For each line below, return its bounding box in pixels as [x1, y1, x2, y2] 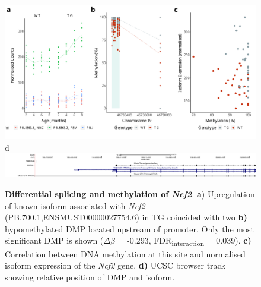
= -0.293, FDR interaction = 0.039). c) [117, 234, 252, 248]
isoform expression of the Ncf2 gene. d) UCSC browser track [5, 259, 225, 272]
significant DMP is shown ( [5, 234, 104, 247]
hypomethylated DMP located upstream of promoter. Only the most [5, 222, 254, 235]
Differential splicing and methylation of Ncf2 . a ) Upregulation [5, 188, 255, 200]
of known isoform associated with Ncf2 [5, 199, 145, 212]
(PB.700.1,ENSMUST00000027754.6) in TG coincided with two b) [5, 211, 247, 223]
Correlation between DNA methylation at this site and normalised [5, 247, 246, 260]
